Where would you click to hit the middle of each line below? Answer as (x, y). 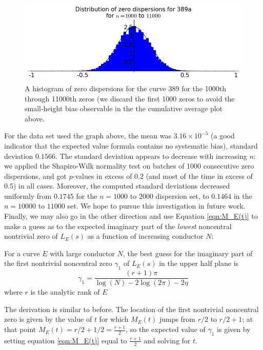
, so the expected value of (166, 329)
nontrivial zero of (31, 236)
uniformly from (28, 195)
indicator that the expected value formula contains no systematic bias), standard (131, 145)
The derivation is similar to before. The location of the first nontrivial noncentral (131, 309)
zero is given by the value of (48, 319)
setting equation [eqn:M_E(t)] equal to (66, 340)
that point (20, 329)
